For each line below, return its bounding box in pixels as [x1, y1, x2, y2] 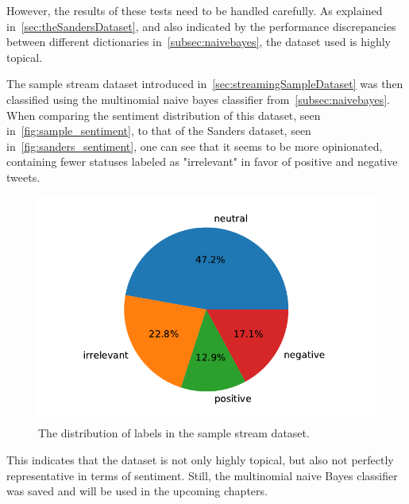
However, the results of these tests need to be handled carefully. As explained [6, 2, 383, 18]
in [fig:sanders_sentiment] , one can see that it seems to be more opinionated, [6, 137, 383, 154]
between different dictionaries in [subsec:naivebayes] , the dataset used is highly [6, 33, 392, 50]
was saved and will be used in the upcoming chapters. [6, 483, 268, 499]
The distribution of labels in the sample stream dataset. [38, 425, 310, 441]
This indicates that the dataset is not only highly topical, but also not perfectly [6, 451, 394, 467]
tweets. [6, 168, 41, 185]
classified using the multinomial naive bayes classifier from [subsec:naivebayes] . [6, 90, 390, 107]
